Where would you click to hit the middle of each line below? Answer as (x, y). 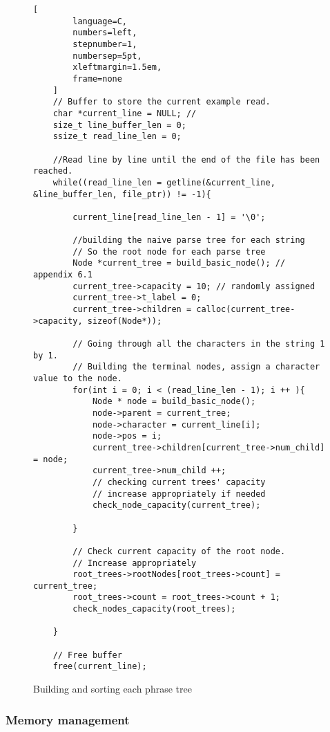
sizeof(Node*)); (125, 321)
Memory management (68, 719)
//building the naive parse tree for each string (189, 240)
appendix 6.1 (63, 275)
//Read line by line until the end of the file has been (186, 159)
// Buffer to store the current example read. (162, 102)
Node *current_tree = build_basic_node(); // (179, 263)
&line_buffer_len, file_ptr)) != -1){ (122, 194)
